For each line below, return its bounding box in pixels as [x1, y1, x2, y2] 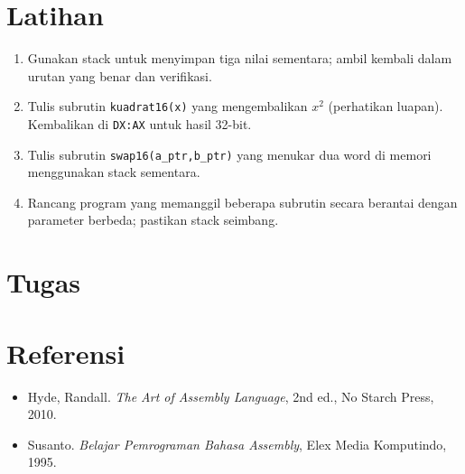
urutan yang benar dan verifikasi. [27, 66, 212, 85]
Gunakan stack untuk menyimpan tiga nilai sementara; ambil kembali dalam [27, 49, 452, 68]
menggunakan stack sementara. [27, 163, 200, 181]
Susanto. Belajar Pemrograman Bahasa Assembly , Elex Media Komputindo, [27, 434, 447, 453]
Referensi [6, 334, 126, 371]
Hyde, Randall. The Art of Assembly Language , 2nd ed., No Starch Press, [27, 386, 434, 405]
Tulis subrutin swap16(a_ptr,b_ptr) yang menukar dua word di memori [27, 144, 432, 163]
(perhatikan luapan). [328, 97, 443, 116]
